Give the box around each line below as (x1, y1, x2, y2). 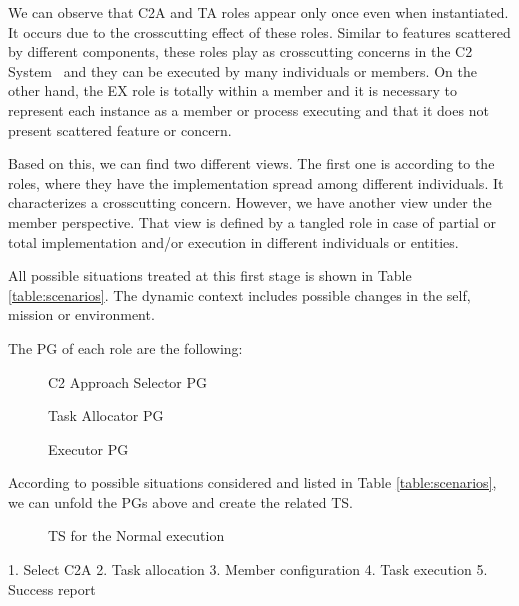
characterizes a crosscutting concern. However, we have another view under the (8, 192, 492, 213)
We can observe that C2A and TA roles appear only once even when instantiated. (8, 2, 509, 22)
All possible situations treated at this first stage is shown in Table (8, 265, 412, 286)
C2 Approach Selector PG (48, 371, 208, 392)
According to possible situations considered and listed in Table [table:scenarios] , (8, 472, 497, 493)
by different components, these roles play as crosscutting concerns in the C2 (8, 41, 473, 62)
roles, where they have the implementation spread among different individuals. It (8, 172, 504, 193)
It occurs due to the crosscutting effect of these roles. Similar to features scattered (8, 21, 511, 42)
